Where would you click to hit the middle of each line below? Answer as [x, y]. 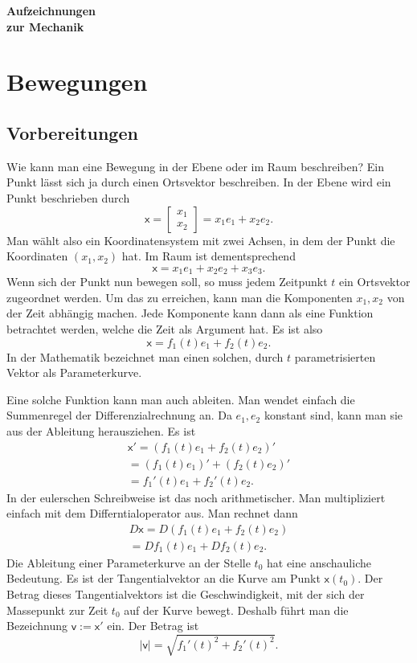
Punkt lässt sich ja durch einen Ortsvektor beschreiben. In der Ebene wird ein [199, 182]
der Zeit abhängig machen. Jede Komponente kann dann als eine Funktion [190, 313]
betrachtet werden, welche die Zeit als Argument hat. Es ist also [165, 328]
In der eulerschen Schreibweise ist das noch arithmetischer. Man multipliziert [196, 497]
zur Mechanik [45, 26]
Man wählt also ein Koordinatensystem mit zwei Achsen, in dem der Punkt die [201, 240]
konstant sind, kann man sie [333, 415]
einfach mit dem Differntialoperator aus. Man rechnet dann [152, 513]
